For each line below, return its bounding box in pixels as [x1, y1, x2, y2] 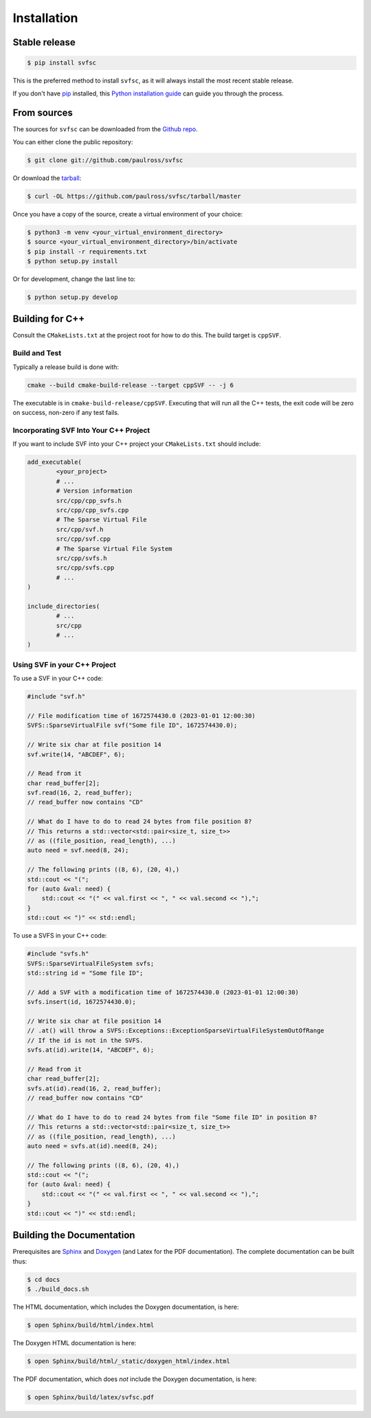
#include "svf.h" [27, 693, 86, 701]
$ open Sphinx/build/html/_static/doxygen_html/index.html [27, 1357, 230, 1365]
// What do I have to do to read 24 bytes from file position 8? [27, 818, 252, 826]
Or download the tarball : [12, 174, 82, 182]
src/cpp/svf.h [56, 526, 104, 533]
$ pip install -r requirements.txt [27, 247, 147, 256]
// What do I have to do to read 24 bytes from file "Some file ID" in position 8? [27, 1113, 317, 1121]
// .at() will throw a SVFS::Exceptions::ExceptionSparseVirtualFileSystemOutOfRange [27, 1027, 324, 1035]
